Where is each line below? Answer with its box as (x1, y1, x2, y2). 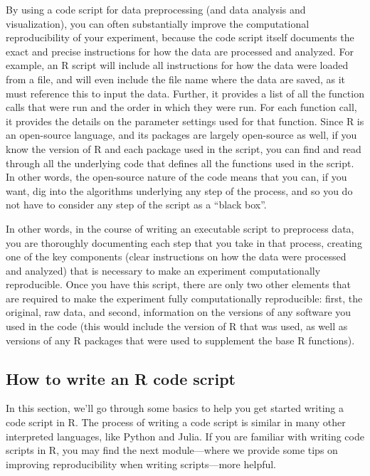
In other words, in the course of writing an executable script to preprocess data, (6, 221, 354, 236)
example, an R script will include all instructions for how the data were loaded (6, 58, 349, 73)
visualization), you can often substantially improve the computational (6, 16, 310, 31)
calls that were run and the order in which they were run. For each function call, (6, 100, 357, 115)
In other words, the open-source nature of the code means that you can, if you (6, 169, 347, 184)
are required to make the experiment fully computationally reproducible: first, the (6, 290, 363, 305)
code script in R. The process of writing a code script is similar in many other (6, 415, 346, 430)
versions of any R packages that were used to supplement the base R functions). (6, 332, 355, 347)
